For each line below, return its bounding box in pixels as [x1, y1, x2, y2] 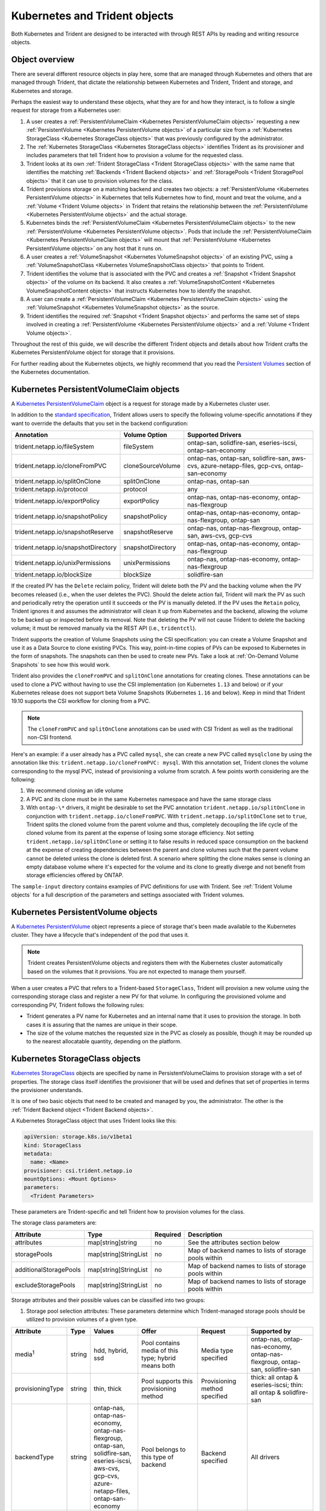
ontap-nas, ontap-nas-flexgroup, [187, 524, 281, 532]
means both [141, 1361, 175, 1370]
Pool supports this [141, 1377, 193, 1385]
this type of [141, 1452, 174, 1461]
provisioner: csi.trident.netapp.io [24, 1167, 133, 1174]
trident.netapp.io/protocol [14, 485, 88, 494]
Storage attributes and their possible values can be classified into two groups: [11, 1296, 205, 1304]
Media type [201, 1346, 234, 1354]
